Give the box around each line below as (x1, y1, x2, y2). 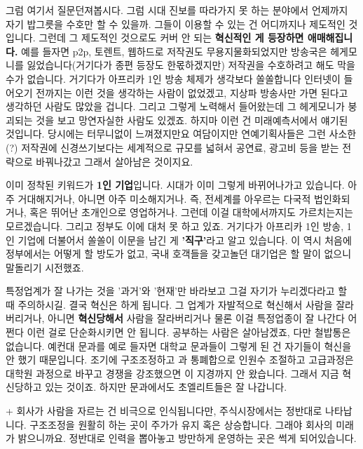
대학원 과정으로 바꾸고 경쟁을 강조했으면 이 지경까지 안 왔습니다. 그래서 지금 (6, 366, 339, 380)
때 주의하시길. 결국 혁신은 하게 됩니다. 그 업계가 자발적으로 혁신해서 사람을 (6, 297, 333, 311)
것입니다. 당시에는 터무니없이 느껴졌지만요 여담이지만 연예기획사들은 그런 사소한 (6, 126, 357, 141)
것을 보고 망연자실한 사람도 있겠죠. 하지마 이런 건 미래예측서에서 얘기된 (36, 112, 348, 127)
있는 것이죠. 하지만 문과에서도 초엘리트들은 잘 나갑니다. (45, 380, 287, 394)
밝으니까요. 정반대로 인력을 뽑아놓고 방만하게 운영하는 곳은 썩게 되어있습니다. (18, 431, 357, 445)
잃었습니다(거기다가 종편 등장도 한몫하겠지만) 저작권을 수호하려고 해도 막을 (27, 58, 355, 72)
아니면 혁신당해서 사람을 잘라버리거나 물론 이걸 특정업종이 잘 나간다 (48, 311, 345, 326)
